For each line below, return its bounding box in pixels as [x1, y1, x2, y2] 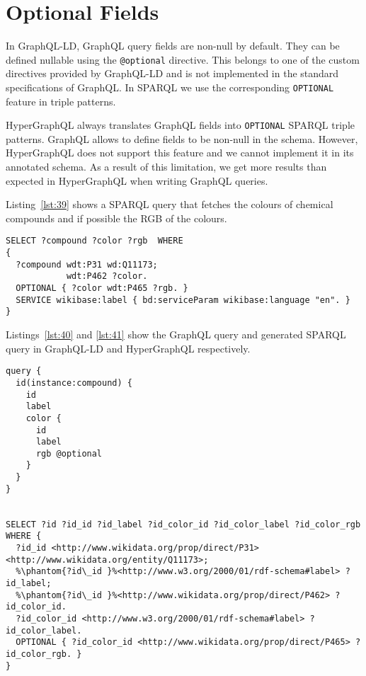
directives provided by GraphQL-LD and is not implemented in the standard [6, 66, 339, 81]
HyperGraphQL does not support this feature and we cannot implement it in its [6, 145, 354, 160]
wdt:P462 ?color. [66, 271, 148, 282]
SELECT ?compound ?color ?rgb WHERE [6, 236, 183, 246]
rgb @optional [35, 448, 103, 459]
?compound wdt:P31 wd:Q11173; [16, 259, 158, 270]
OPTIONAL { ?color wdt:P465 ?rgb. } [16, 283, 188, 294]
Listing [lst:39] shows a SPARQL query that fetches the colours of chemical [6, 197, 333, 212]
